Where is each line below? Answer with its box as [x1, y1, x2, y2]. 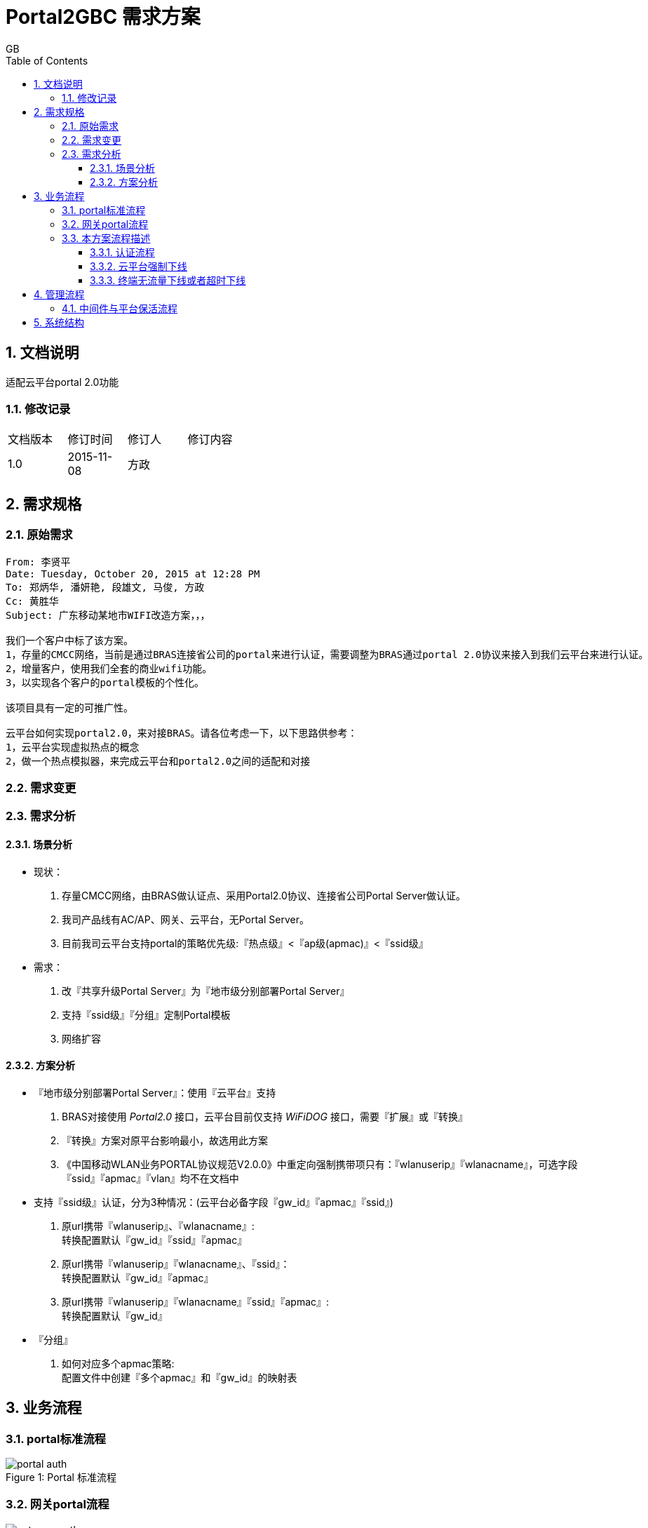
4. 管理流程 [34, 288, 85, 300]
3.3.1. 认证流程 [90, 246, 155, 258]
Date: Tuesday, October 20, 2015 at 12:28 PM [6, 568, 260, 579]
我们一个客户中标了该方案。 [6, 634, 133, 646]
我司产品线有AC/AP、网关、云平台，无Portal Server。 [62, 913, 309, 925]
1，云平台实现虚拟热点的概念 [6, 741, 140, 753]
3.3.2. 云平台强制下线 [90, 260, 187, 272]
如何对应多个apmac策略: [62, 1357, 175, 1369]
